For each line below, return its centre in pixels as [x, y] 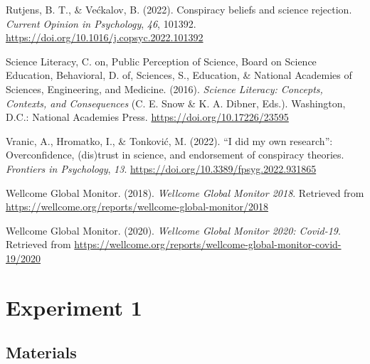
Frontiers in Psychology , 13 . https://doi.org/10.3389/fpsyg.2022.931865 [161, 168]
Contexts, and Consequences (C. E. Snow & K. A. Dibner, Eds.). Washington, [176, 103]
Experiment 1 [74, 307]
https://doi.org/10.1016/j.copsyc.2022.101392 [105, 37]
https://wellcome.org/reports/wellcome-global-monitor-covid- [208, 244]
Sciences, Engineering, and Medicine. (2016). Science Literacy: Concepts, [164, 89]
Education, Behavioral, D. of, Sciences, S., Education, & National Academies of [179, 75]
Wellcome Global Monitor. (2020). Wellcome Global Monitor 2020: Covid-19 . [173, 230]
